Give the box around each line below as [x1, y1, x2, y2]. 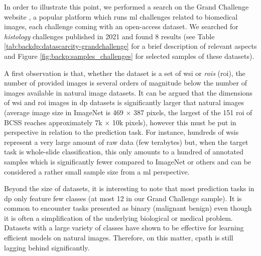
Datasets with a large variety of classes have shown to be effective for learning [4, 222, 244, 233]
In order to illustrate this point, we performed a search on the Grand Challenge [4, 2, 249, 12]
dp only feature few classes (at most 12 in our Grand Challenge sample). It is [4, 193, 242, 203]
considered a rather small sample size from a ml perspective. [4, 166, 190, 177]
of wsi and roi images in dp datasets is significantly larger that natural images [4, 97, 244, 108]
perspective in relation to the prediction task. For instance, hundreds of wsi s [4, 127, 239, 137]
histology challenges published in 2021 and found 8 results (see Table [4, 31, 215, 41]
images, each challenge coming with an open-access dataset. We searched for [4, 21, 238, 32]
